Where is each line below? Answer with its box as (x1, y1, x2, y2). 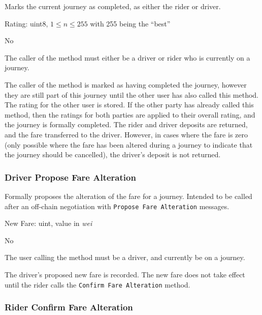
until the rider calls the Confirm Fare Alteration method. (5, 279, 190, 290)
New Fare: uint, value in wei (5, 218, 92, 228)
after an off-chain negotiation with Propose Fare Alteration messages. (5, 201, 230, 211)
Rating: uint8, (5, 18, 48, 28)
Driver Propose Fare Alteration (5, 170, 136, 183)
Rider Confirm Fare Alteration (5, 301, 133, 313)
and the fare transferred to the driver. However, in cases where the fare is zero (5, 129, 248, 139)
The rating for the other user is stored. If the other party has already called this (5, 99, 254, 110)
